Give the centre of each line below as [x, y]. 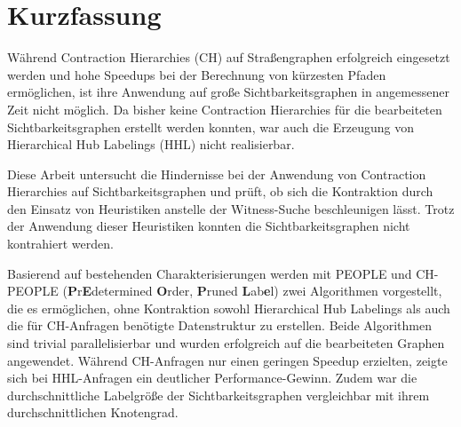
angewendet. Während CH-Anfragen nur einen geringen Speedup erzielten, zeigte [227, 360]
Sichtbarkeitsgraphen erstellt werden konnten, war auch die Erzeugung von [211, 127]
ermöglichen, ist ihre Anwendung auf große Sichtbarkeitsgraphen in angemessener [228, 92]
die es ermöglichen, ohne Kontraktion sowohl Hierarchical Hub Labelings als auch [229, 308]
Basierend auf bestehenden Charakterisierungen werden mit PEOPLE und [210, 273]
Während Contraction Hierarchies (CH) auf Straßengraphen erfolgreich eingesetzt [229, 57]
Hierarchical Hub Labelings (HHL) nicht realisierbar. [151, 144]
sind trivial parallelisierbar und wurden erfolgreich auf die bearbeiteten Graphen [226, 343]
